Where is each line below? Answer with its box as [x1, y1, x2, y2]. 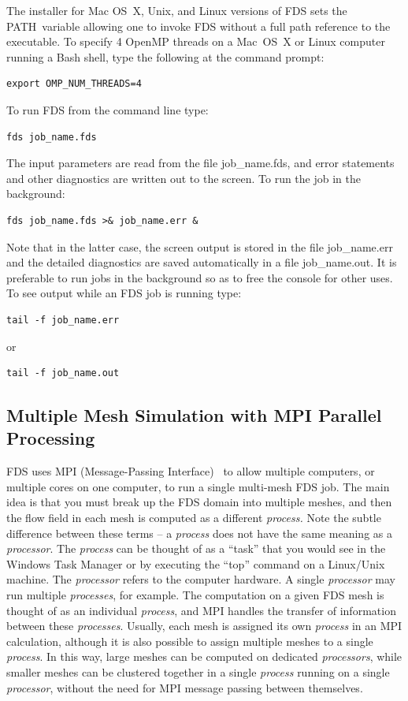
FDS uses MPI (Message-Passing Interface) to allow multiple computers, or [6, 463, 375, 479]
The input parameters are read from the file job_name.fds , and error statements [6, 155, 395, 171]
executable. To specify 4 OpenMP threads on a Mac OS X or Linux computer [6, 33, 385, 50]
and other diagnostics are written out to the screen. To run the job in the [6, 170, 361, 186]
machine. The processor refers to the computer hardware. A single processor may [6, 571, 395, 587]
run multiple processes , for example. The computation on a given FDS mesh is [6, 587, 384, 603]
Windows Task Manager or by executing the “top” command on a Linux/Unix [6, 555, 385, 572]
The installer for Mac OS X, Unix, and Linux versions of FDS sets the [6, 2, 347, 18]
